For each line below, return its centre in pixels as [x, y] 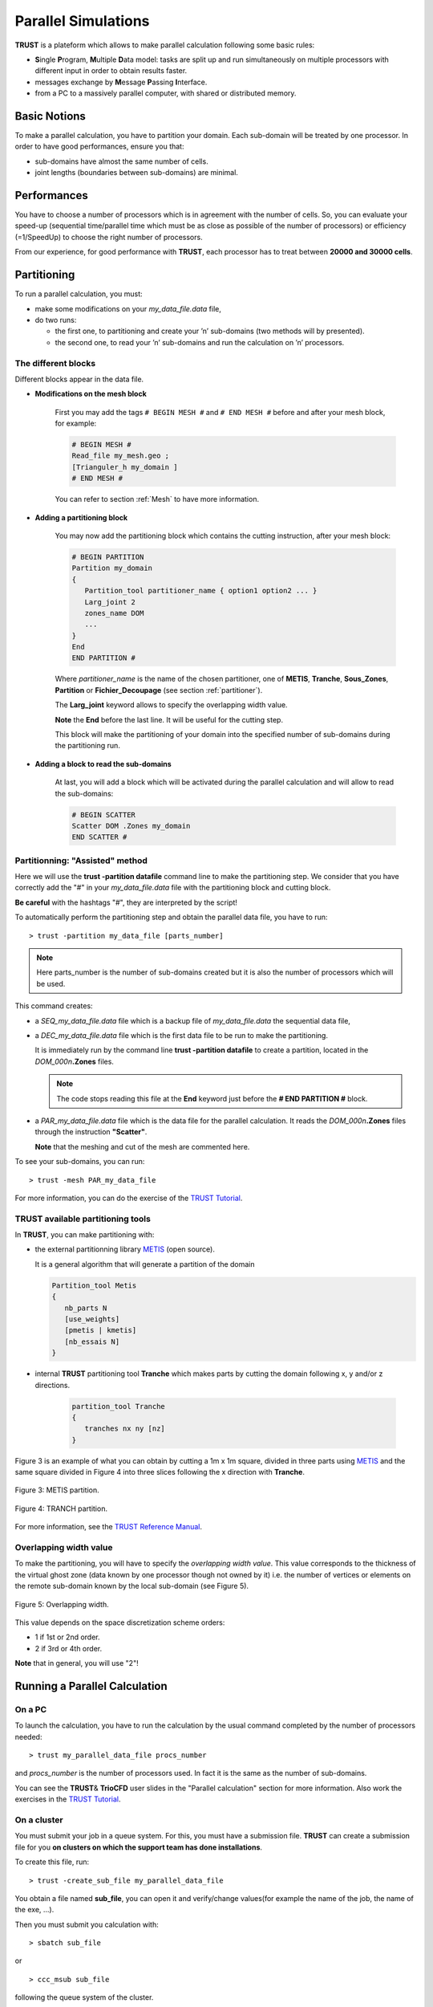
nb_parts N [86, 1308]
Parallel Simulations [82, 21]
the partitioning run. [87, 746]
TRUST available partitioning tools [83, 1219]
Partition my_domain [112, 568]
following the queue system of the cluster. [84, 1997]
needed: [28, 1736]
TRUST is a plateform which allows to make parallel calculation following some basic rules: [165, 45]
